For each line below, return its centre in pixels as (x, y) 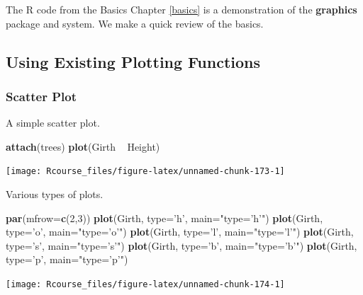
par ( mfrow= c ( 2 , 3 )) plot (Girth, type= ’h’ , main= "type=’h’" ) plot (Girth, (164, 218)
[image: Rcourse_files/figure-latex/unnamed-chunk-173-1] (145, 172)
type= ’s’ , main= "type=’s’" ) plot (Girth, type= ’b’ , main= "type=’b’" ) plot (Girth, (181, 245)
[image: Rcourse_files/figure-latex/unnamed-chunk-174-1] (145, 284)
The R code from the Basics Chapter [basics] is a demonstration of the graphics (181, 9)
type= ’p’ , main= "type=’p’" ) (67, 259)
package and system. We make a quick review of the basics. (135, 23)
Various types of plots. (55, 194)
